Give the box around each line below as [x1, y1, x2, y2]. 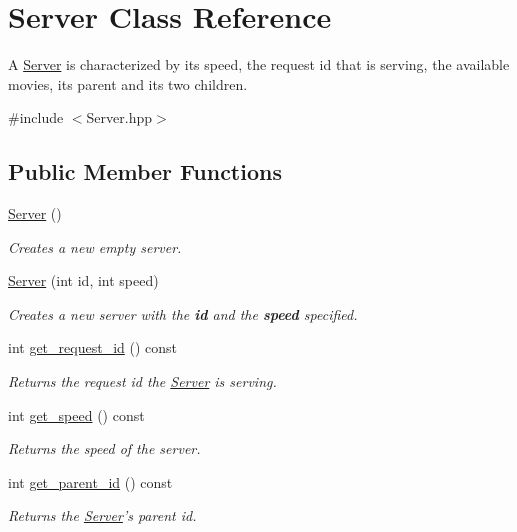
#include [8, 107, 64, 128]
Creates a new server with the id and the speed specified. [8, 303, 358, 324]
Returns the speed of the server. [8, 438, 201, 459]
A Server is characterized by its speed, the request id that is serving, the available [8, 54, 510, 75]
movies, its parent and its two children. [8, 73, 248, 94]
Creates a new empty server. [8, 236, 182, 257]
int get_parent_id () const [8, 471, 173, 492]
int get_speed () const [8, 404, 145, 425]
